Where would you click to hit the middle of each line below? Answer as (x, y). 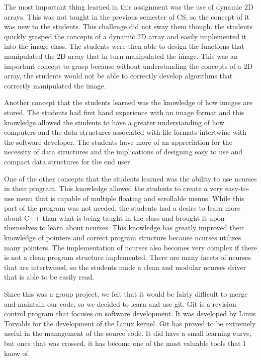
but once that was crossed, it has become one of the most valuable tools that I (125, 343)
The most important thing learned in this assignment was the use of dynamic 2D (129, 7)
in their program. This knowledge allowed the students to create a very (114, 188)
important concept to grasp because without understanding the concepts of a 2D (128, 66)
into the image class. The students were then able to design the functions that (124, 46)
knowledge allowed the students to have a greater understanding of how (114, 122)
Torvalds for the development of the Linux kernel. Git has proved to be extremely (130, 323)
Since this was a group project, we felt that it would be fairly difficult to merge (126, 294)
